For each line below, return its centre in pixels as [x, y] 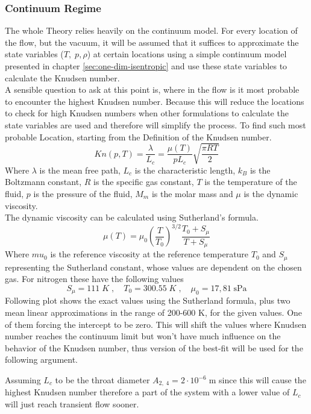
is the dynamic [271, 194]
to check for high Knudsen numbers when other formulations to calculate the [147, 113]
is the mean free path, [80, 170]
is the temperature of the [251, 182]
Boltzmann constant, [43, 182]
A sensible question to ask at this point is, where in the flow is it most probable [152, 89]
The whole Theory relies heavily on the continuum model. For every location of [151, 30]
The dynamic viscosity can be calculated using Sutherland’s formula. [132, 217]
